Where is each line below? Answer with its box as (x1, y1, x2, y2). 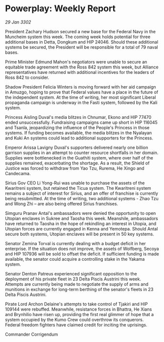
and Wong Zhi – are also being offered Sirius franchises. (5, 201, 118, 206)
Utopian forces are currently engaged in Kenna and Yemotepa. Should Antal (5, 226, 158, 231)
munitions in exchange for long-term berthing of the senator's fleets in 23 (5, 286, 154, 292)
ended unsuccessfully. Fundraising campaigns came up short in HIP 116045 (5, 119, 158, 125)
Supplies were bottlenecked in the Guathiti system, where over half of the (5, 155, 153, 160)
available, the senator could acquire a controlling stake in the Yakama (5, 256, 145, 262)
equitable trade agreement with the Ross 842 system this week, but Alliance (5, 64, 159, 70)
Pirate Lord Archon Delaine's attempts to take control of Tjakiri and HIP (5, 301, 148, 307)
